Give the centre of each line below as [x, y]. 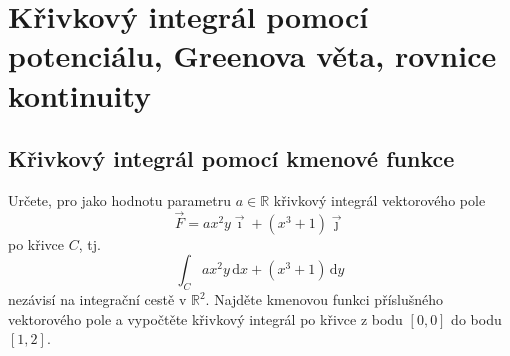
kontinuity [80, 94]
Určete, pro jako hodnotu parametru [120, 199]
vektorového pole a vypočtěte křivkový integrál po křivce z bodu [205, 318]
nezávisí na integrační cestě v [97, 299]
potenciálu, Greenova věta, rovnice [252, 55]
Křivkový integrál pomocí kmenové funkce [231, 158]
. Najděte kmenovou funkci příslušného [324, 299]
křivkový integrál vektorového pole [379, 199]
